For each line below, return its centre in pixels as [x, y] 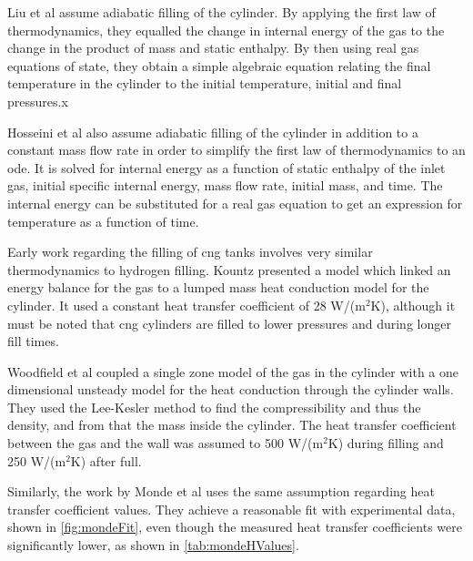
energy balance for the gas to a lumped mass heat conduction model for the [218, 287]
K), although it [413, 305]
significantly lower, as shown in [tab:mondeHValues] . [153, 545]
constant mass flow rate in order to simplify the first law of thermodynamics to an [236, 150]
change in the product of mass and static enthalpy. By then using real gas [213, 48]
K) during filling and [386, 443]
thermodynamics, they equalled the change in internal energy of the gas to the [226, 30]
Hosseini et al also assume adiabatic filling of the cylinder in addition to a [213, 132]
